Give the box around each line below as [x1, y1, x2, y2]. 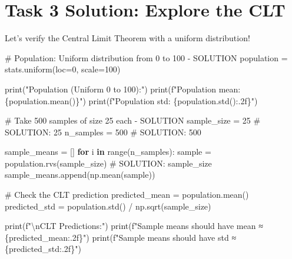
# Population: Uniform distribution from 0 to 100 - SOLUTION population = [5, 51, 288, 64]
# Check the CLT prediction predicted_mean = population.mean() [5, 188, 249, 201]
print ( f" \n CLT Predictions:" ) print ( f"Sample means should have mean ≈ [5, 220, 263, 232]
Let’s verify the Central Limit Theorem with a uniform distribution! [5, 32, 250, 44]
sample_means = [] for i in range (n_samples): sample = [5, 145, 211, 158]
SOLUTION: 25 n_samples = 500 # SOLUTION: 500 [5, 125, 201, 138]
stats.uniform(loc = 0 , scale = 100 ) [5, 63, 121, 75]
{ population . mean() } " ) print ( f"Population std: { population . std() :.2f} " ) [5, 94, 258, 107]
